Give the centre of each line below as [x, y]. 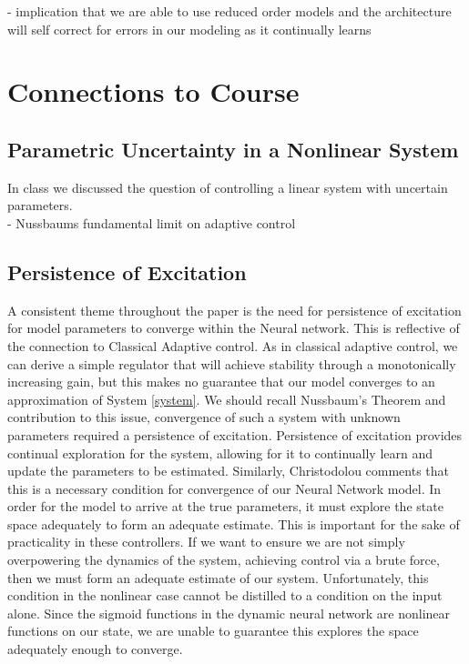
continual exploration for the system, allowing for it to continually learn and [220, 453]
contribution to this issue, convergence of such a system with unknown [204, 417]
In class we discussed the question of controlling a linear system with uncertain [228, 187]
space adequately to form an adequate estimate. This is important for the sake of [234, 523]
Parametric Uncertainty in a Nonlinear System [233, 149]
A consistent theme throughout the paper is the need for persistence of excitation [234, 310]
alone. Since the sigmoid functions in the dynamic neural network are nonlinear [229, 613]
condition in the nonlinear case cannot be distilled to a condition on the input [225, 595]
